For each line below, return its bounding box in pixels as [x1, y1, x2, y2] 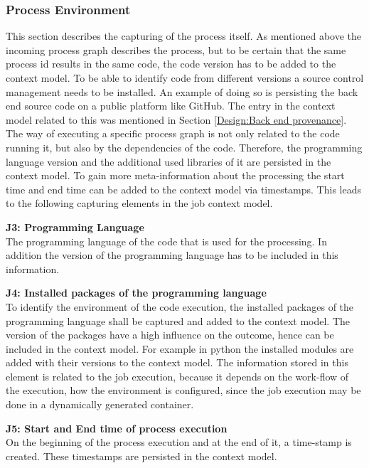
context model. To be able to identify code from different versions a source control [6, 70, 364, 85]
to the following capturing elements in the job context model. [6, 196, 273, 211]
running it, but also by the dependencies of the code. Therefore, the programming [6, 139, 363, 154]
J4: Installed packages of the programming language [6, 285, 267, 300]
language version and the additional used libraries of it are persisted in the [6, 154, 331, 169]
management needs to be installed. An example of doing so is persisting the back [6, 84, 358, 99]
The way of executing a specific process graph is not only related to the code [6, 126, 340, 141]
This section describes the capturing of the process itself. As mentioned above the [6, 28, 362, 43]
